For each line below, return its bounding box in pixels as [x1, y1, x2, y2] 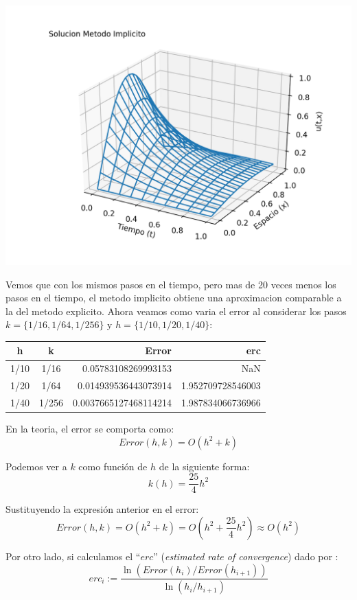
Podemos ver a [5, 459, 67, 473]
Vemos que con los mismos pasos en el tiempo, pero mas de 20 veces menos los [5, 277, 336, 291]
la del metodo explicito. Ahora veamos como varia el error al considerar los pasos [5, 303, 347, 318]
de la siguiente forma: [159, 459, 250, 473]
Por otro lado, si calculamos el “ [5, 549, 141, 563]
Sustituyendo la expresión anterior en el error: [5, 502, 199, 516]
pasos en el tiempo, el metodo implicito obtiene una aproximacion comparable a [5, 290, 342, 305]
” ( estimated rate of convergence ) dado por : [153, 549, 338, 563]
